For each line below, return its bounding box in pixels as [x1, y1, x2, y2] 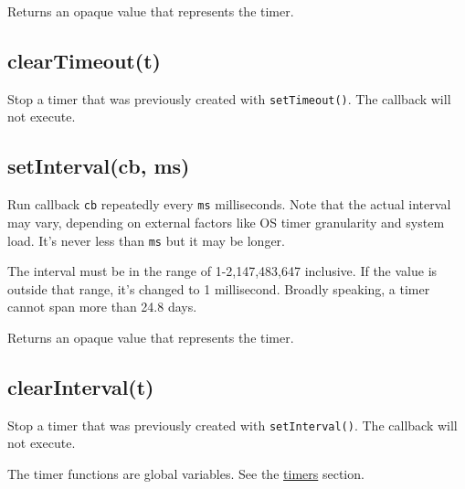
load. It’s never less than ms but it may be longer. [7, 230, 285, 250]
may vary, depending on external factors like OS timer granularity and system [7, 212, 445, 231]
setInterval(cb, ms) [7, 152, 190, 180]
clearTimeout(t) [7, 46, 161, 74]
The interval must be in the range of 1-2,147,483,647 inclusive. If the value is [7, 261, 438, 281]
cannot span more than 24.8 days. [7, 297, 197, 316]
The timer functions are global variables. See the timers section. [7, 463, 365, 483]
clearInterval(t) [7, 372, 154, 400]
